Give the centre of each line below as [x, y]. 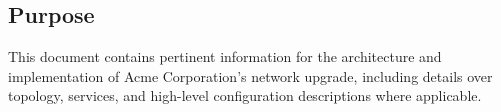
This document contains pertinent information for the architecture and [225, 56]
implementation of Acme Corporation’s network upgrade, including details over [250, 75]
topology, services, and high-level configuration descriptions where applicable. [245, 95]
